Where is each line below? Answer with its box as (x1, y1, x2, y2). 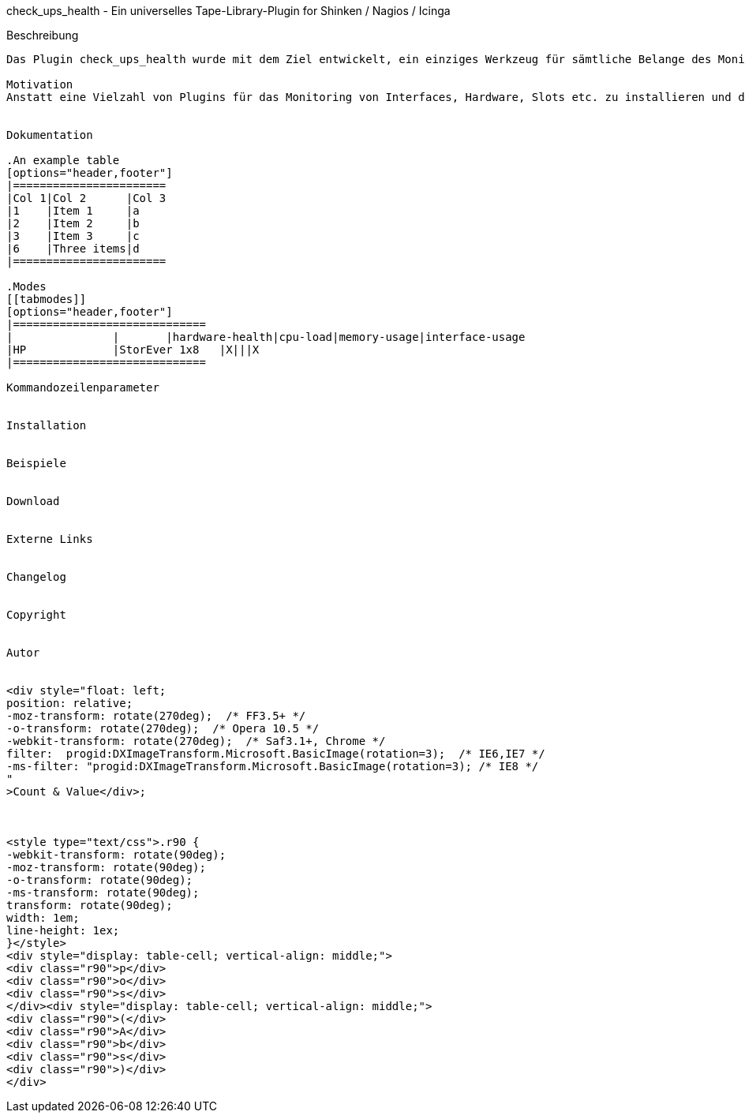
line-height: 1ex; (6, 924, 120, 937)
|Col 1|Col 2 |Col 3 (6, 192, 167, 204)
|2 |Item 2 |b (6, 217, 140, 230)
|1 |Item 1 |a (6, 204, 140, 217)
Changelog (6, 571, 66, 583)
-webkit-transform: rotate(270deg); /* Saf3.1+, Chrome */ (6, 735, 386, 747)
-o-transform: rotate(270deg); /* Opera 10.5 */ (6, 722, 320, 735)
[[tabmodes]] (6, 293, 87, 305)
